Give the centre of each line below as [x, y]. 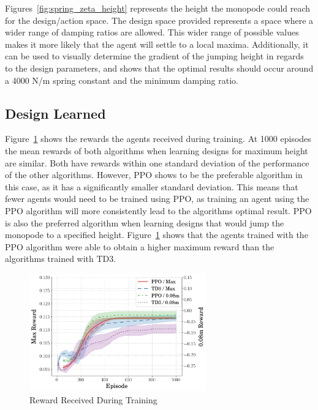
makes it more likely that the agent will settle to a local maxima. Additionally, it [157, 44]
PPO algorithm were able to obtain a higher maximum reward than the [140, 246]
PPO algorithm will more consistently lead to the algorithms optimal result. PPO [158, 210]
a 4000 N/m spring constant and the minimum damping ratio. [122, 80]
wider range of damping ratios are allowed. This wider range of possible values [152, 32]
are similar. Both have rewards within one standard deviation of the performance [157, 162]
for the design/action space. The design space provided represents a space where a [159, 20]
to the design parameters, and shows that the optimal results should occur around [159, 68]
